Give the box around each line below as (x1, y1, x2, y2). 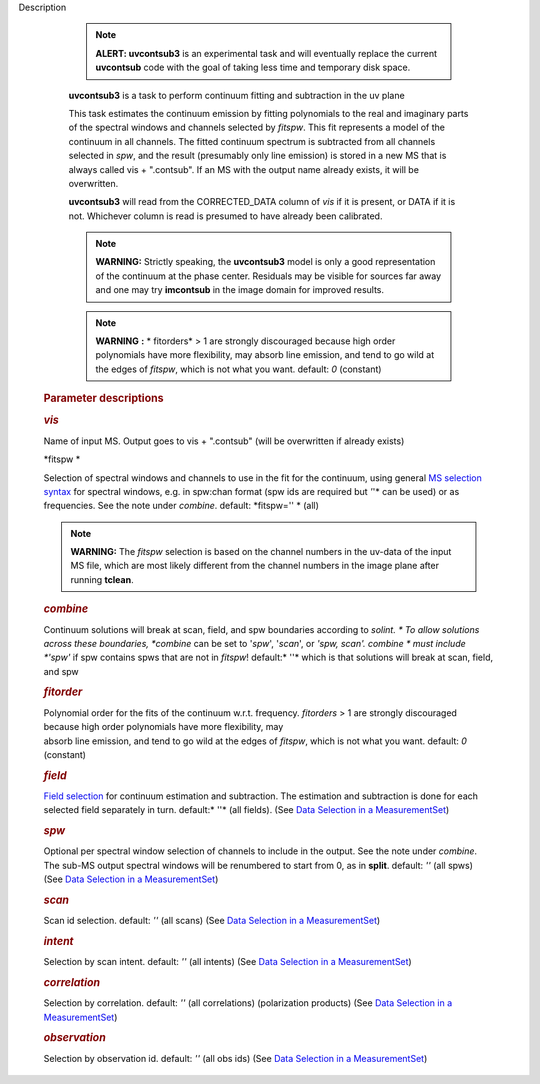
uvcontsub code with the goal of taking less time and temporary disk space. (95, 61, 411, 74)
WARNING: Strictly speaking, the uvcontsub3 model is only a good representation (95, 256, 436, 268)
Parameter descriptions (43, 391, 164, 405)
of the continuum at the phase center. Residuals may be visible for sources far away (95, 270, 442, 282)
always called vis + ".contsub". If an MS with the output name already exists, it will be (68, 163, 420, 175)
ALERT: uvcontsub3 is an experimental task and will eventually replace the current (95, 47, 437, 59)
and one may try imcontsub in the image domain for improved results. (95, 284, 385, 296)
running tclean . (70, 573, 134, 585)
